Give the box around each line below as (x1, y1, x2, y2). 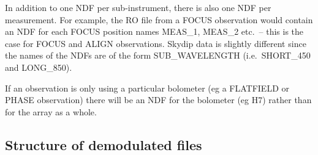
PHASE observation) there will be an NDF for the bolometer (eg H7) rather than (5, 93, 312, 106)
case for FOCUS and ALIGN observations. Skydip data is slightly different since (5, 37, 306, 49)
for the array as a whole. (5, 105, 97, 118)
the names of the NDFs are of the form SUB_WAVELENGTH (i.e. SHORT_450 (5, 49, 311, 62)
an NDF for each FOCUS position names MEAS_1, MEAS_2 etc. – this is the (5, 25, 304, 38)
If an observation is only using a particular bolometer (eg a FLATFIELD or (5, 81, 290, 94)
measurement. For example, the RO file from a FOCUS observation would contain (5, 13, 313, 26)
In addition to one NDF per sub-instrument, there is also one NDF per (5, 1, 271, 13)
